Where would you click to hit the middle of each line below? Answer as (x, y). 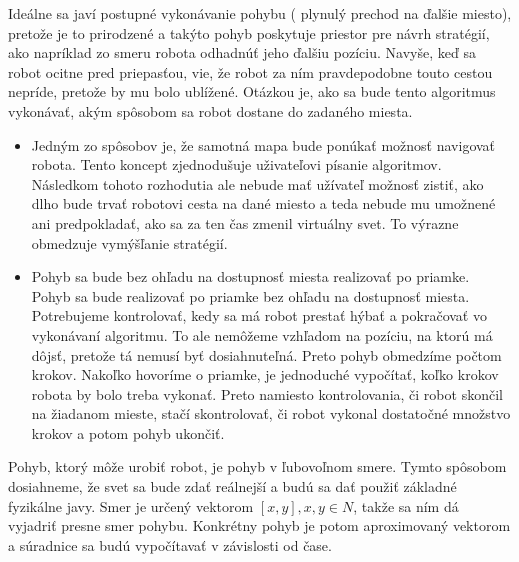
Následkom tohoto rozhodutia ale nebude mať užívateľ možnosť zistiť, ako (257, 183)
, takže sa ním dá (406, 505)
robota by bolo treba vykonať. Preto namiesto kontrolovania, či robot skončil (267, 393)
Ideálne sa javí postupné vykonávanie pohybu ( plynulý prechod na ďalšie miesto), (260, 13)
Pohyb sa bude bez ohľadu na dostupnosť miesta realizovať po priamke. (250, 276)
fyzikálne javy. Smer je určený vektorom (131, 505)
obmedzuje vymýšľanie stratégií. (129, 242)
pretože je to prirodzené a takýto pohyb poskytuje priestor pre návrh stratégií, (249, 32)
